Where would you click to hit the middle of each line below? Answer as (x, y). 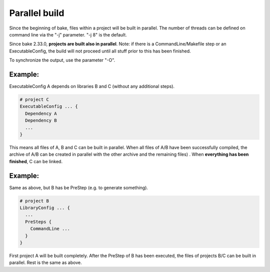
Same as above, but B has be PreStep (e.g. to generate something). (79, 188)
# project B (34, 201)
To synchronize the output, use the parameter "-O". (62, 60)
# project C (34, 100)
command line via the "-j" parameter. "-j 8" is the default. (68, 34)
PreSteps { (38, 222)
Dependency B (41, 121)
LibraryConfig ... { (45, 208)
